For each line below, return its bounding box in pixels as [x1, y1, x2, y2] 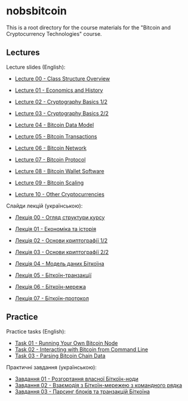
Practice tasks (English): [6, 328, 66, 335]
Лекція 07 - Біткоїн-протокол [14, 294, 90, 302]
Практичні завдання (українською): [6, 363, 97, 371]
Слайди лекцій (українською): [6, 202, 83, 209]
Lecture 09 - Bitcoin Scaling [14, 179, 84, 186]
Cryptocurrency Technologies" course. [6, 30, 103, 37]
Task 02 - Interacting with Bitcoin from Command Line [14, 346, 148, 353]
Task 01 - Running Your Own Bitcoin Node [14, 339, 118, 347]
